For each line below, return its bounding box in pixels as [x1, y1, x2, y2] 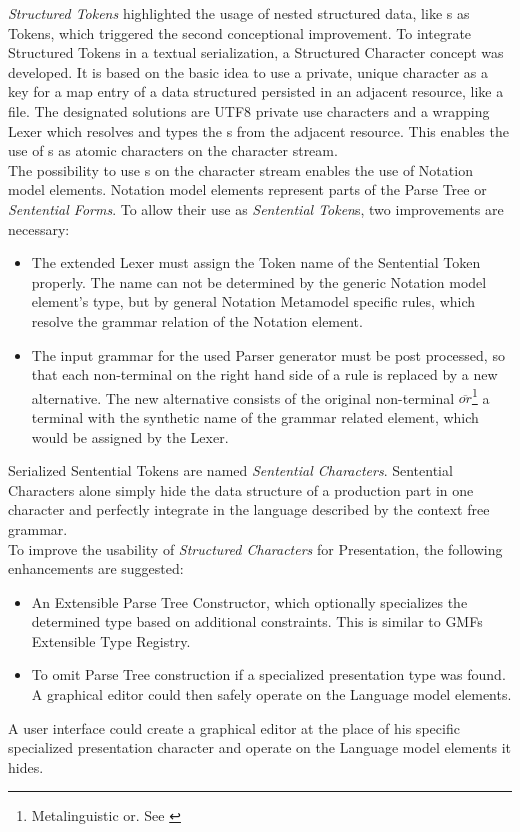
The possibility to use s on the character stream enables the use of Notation [8, 159, 473, 180]
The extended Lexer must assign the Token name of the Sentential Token [31, 252, 481, 273]
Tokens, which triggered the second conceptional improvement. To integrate [8, 22, 472, 43]
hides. [8, 756, 44, 777]
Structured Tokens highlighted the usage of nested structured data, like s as [8, 3, 470, 23]
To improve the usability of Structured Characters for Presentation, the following [8, 538, 503, 559]
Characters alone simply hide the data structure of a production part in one [8, 479, 474, 500]
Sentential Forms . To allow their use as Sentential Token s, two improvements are [8, 198, 504, 219]
